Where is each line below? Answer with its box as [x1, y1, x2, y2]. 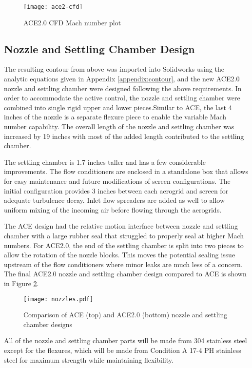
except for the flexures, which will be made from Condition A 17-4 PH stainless [4, 345, 241, 355]
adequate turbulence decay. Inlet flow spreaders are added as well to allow [4, 195, 225, 205]
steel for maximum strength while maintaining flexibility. [4, 354, 174, 365]
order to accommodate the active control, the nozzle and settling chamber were [4, 93, 240, 103]
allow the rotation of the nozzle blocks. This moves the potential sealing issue [4, 250, 235, 260]
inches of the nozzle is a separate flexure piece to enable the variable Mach [4, 112, 227, 122]
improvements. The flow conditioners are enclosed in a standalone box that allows [4, 166, 248, 176]
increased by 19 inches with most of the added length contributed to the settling [4, 131, 244, 141]
